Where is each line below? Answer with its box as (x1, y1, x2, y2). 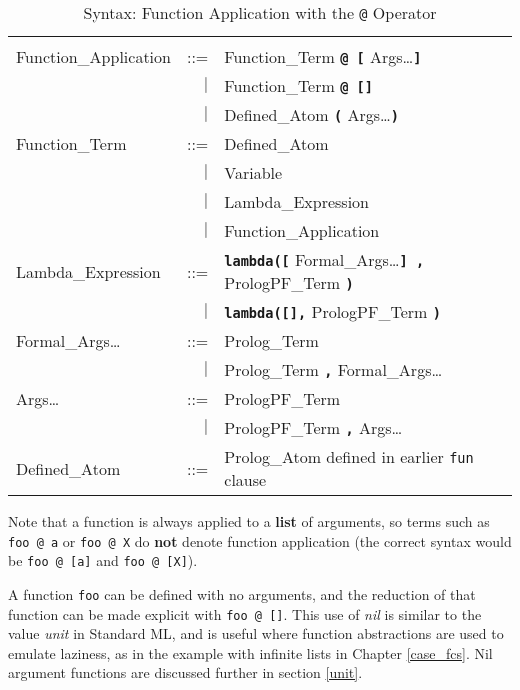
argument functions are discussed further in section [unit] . (8, 662, 363, 683)
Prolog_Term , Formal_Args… (224, 358, 443, 381)
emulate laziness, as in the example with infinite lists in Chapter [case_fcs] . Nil (8, 642, 493, 663)
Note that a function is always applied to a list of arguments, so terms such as (8, 511, 490, 531)
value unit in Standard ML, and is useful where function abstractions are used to (8, 623, 504, 644)
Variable (224, 161, 283, 184)
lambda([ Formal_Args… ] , (224, 248, 425, 271)
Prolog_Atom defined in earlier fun (224, 445, 474, 468)
